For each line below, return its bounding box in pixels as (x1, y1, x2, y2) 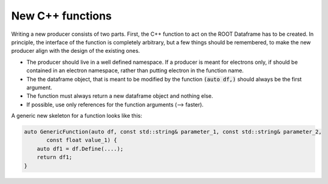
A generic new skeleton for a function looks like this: (11, 112, 143, 120)
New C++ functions (11, 9, 112, 22)
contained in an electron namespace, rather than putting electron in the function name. (26, 67, 244, 74)
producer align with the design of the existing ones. (11, 47, 140, 55)
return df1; (36, 154, 73, 161)
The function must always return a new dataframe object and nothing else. (26, 92, 214, 100)
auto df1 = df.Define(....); (36, 145, 124, 152)
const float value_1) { (46, 137, 118, 144)
